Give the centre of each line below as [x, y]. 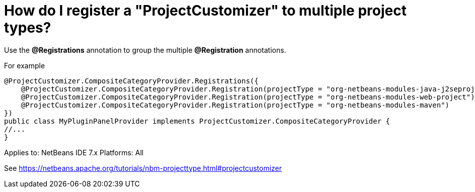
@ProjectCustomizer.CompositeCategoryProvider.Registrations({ [131, 81]
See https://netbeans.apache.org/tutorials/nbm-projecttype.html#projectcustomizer [143, 168]
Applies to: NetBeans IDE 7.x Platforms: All [74, 152]
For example [25, 65]
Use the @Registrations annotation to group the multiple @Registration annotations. [145, 50]
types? [28, 28]
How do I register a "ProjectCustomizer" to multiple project [205, 11]
